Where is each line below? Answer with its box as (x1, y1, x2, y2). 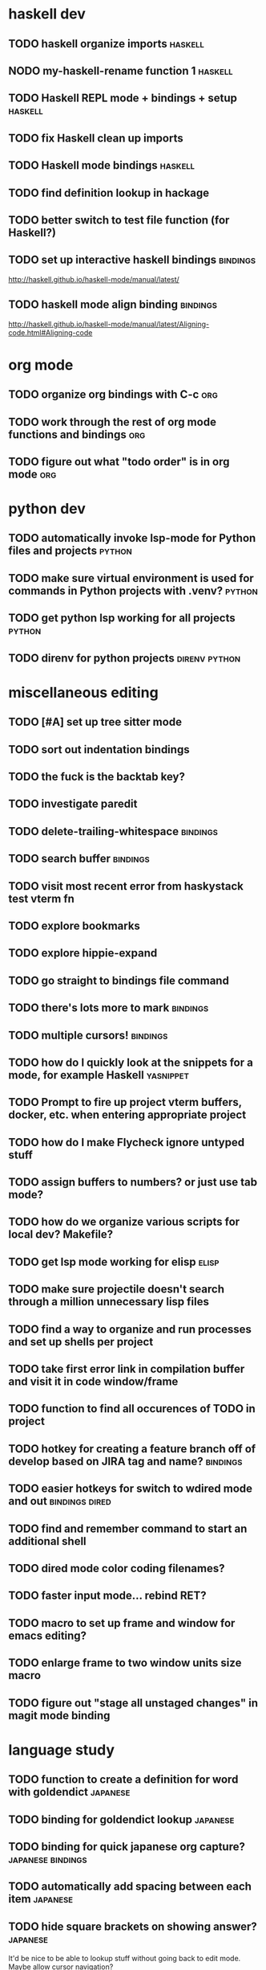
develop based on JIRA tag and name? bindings (8, 1454, 243, 1468)
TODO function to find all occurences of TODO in (8, 1402, 256, 1415)
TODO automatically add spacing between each (8, 1880, 252, 1894)
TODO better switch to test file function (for (8, 213, 230, 227)
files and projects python (8, 544, 132, 558)
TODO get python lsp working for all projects (8, 612, 236, 625)
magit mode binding (8, 1709, 111, 1722)
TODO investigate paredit (8, 797, 138, 811)
